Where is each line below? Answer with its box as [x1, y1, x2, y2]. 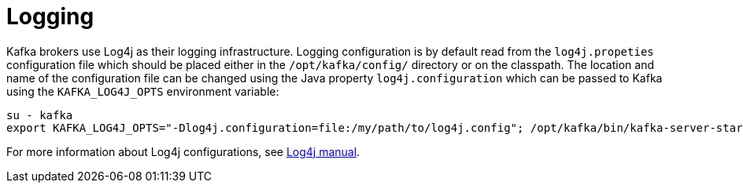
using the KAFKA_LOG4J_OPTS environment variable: [6, 84, 279, 98]
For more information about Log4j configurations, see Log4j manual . [6, 144, 360, 158]
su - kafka [6, 108, 73, 122]
